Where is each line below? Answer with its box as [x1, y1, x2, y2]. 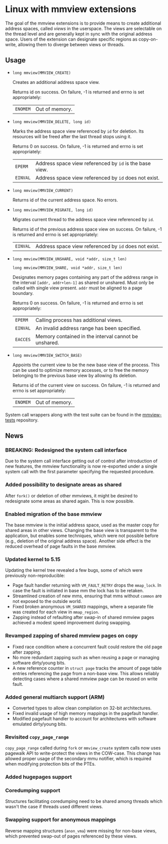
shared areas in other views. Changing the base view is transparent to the [5, 527, 157, 534]
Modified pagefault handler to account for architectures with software [12, 715, 156, 721]
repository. [16, 417, 39, 423]
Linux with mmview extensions [5, 4, 136, 15]
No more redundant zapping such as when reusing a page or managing [12, 654, 159, 660]
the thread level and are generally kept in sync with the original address [5, 31, 152, 37]
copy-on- [138, 36, 158, 42]
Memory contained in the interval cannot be [35, 333, 138, 340]
